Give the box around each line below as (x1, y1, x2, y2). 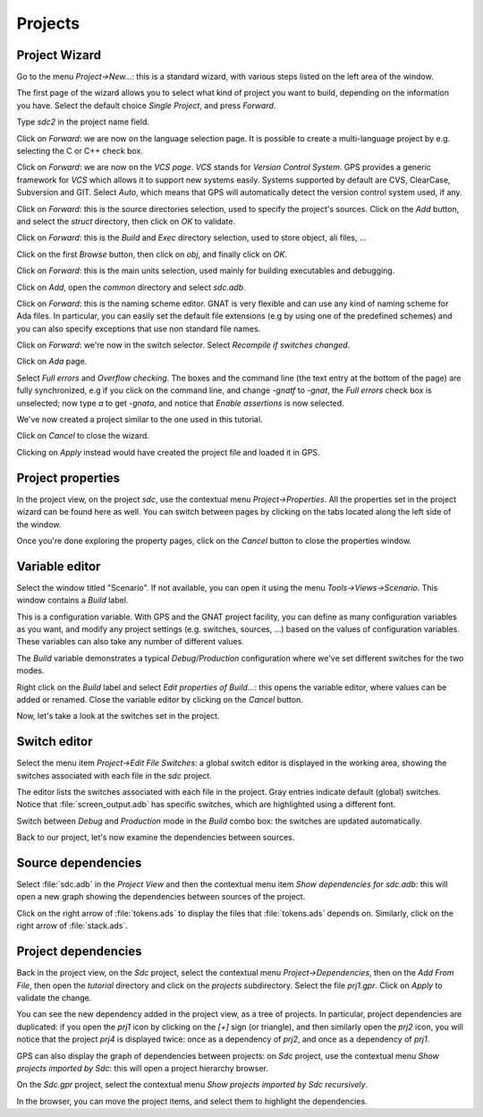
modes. (16, 665, 45, 676)
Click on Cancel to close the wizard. (16, 431, 149, 441)
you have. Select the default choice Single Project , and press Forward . (16, 99, 276, 111)
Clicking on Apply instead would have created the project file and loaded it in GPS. (16, 447, 321, 457)
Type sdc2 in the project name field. (16, 116, 150, 127)
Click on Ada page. (16, 356, 88, 367)
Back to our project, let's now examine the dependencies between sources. (16, 832, 295, 843)
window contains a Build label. (16, 595, 129, 606)
